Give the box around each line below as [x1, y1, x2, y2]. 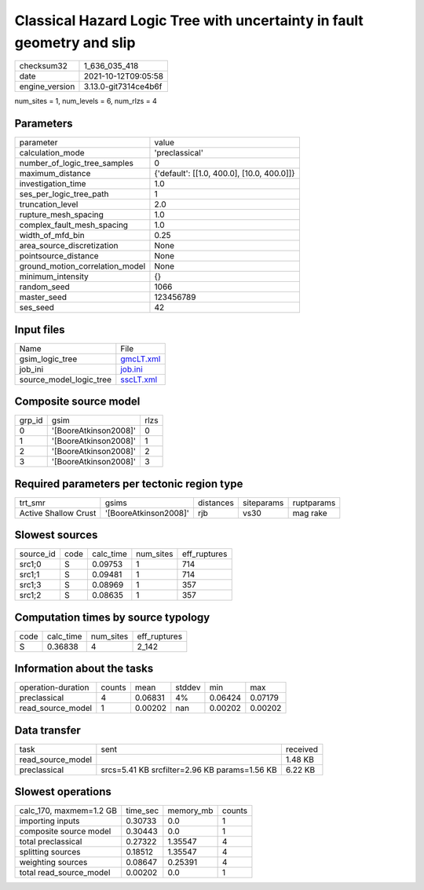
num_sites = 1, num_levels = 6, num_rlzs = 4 [14, 97, 157, 106]
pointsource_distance [19, 251, 99, 262]
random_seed [19, 281, 70, 292]
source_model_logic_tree [19, 374, 111, 385]
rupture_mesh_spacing [19, 209, 104, 220]
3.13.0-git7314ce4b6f [83, 81, 163, 92]
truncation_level [19, 199, 79, 210]
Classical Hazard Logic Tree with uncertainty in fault [14, 12, 364, 29]
